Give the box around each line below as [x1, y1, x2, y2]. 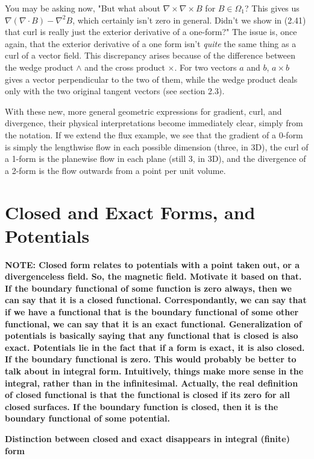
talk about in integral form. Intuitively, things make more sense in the [5, 364, 304, 377]
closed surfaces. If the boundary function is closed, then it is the [5, 400, 278, 412]
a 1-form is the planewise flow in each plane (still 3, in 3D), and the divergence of [5, 152, 306, 165]
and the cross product [84, 60, 165, 73]
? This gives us [245, 2, 300, 14]
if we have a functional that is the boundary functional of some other [5, 306, 299, 318]
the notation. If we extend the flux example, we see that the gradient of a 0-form [5, 128, 303, 141]
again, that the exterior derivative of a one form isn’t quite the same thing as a [5, 37, 297, 50]
